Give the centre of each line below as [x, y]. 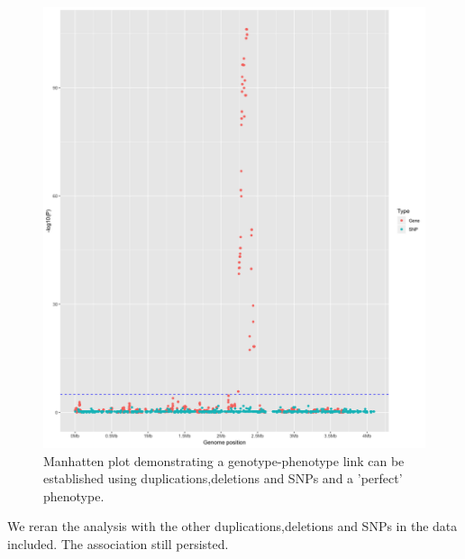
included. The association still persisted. [118, 543]
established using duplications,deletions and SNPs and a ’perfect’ [223, 478]
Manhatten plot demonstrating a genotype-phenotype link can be [224, 460]
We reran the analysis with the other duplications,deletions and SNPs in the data [232, 526]
